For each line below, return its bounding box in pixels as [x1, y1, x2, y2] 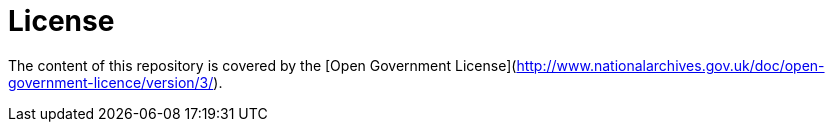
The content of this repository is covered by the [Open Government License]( [8, 56, 517, 74]
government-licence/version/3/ [8, 73, 214, 91]
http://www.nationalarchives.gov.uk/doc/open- [516, 56, 825, 74]
